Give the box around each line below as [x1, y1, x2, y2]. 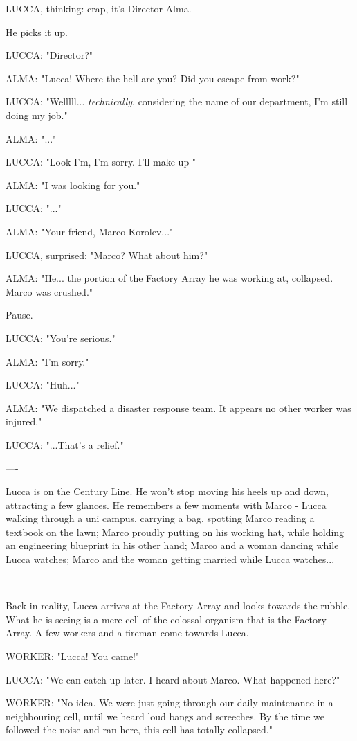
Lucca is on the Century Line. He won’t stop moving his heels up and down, [6, 484, 329, 499]
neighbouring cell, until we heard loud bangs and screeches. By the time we [6, 708, 324, 723]
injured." [6, 414, 42, 429]
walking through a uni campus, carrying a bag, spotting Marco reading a [6, 511, 315, 526]
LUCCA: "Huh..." [6, 377, 80, 392]
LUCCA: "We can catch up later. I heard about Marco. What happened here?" [6, 672, 340, 686]
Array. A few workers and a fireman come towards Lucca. [6, 625, 249, 640]
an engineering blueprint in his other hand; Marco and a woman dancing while [6, 538, 339, 553]
